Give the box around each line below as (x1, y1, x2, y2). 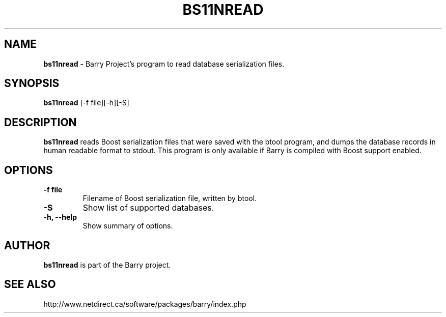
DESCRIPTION (4, 116, 77, 129)
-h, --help (43, 213, 77, 222)
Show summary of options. (82, 221, 173, 230)
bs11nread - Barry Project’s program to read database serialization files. (43, 59, 285, 68)
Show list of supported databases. (82, 203, 214, 213)
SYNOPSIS (4, 77, 60, 90)
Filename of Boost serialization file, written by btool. (82, 194, 257, 203)
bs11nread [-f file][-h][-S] (43, 98, 129, 107)
